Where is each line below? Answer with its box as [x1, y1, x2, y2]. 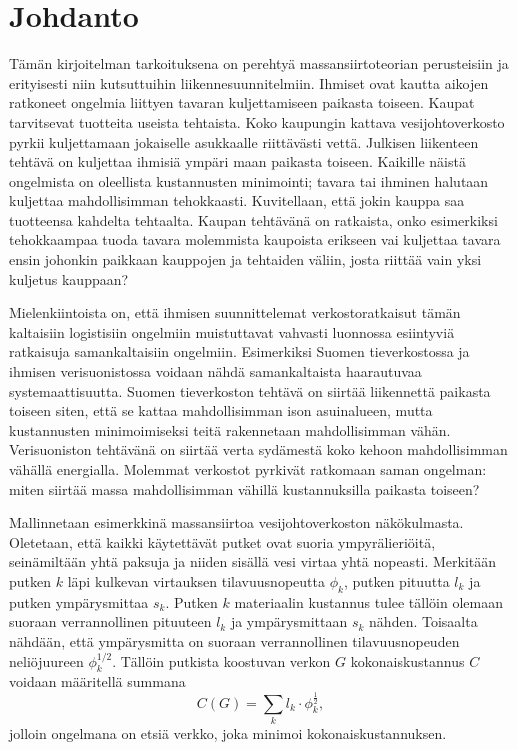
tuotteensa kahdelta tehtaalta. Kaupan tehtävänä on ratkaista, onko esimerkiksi [9, 209, 498, 230]
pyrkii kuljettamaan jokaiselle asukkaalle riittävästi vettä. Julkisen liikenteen [9, 131, 479, 152]
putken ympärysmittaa [9, 591, 149, 612]
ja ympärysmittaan [230, 611, 348, 632]
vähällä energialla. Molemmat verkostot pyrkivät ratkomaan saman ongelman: [9, 459, 487, 479]
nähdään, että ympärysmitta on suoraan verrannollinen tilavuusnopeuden [9, 630, 460, 651]
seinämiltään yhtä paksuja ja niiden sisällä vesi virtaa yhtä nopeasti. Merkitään [9, 551, 497, 572]
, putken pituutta [343, 570, 450, 591]
